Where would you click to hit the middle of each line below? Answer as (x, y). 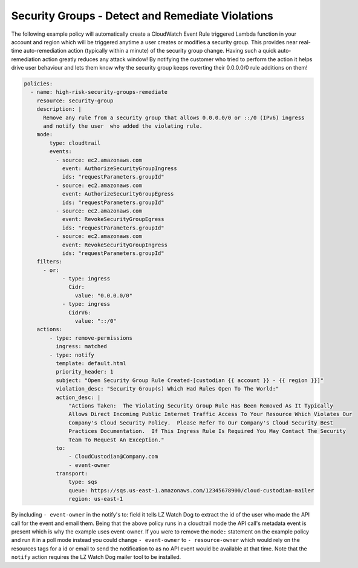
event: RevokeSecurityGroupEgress (113, 219)
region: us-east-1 (96, 499)
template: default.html (91, 363)
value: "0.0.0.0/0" (104, 296)
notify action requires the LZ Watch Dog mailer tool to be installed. (96, 557)
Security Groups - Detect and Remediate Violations (142, 16)
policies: (38, 84)
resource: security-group (75, 101)
